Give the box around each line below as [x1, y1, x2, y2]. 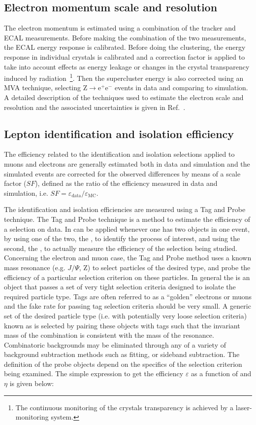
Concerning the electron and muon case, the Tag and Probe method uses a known [4, 252, 252, 263]
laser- [235, 402, 252, 412]
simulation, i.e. [4, 187, 48, 198]
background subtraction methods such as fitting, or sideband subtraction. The [4, 349, 240, 359]
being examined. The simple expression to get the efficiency [4, 368, 184, 379]
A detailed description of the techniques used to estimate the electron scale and [4, 92, 244, 103]
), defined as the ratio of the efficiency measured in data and [35, 178, 218, 188]
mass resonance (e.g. [4, 262, 65, 272]
